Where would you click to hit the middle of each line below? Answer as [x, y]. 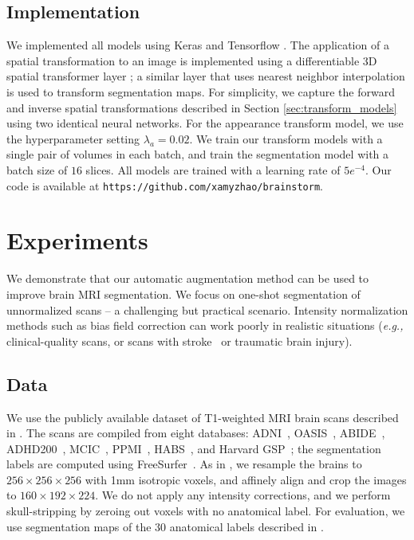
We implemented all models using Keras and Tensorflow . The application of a [198, 45]
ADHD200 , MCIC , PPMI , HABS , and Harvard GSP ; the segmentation [194, 448]
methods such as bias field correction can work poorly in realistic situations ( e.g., [205, 325]
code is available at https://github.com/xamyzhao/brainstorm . [165, 185]
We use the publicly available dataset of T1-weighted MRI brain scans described [203, 417]
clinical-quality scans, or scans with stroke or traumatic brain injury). [179, 340]
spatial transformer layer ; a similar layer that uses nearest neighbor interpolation [206, 76]
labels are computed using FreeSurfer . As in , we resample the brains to [184, 464]
